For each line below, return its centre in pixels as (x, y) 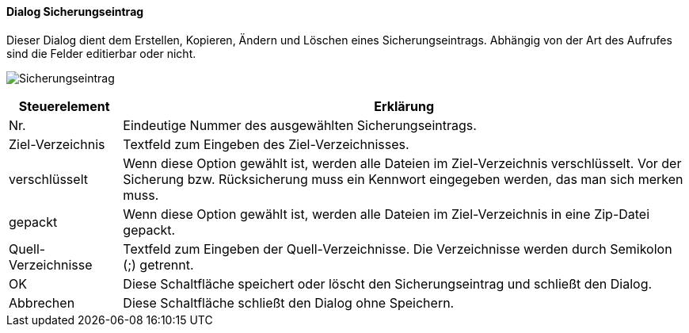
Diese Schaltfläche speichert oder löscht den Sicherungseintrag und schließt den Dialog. (388, 283)
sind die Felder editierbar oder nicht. (101, 53)
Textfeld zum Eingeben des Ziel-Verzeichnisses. (266, 144)
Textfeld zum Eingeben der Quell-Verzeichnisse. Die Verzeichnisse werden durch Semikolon (398, 249)
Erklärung (404, 106)
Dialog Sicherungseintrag (75, 11)
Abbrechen (42, 302)
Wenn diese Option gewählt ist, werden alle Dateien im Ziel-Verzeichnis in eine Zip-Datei (386, 214)
